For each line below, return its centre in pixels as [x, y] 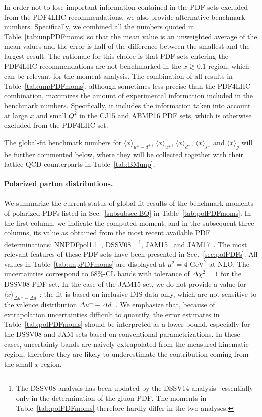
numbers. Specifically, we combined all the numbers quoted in [99, 26]
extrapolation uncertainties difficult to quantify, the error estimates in [112, 314]
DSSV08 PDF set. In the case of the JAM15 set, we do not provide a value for [125, 283]
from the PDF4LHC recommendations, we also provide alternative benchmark [125, 16]
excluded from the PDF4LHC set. [56, 125]
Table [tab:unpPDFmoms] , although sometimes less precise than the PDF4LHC [127, 85]
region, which [229, 66]
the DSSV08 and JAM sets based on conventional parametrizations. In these [122, 334]
